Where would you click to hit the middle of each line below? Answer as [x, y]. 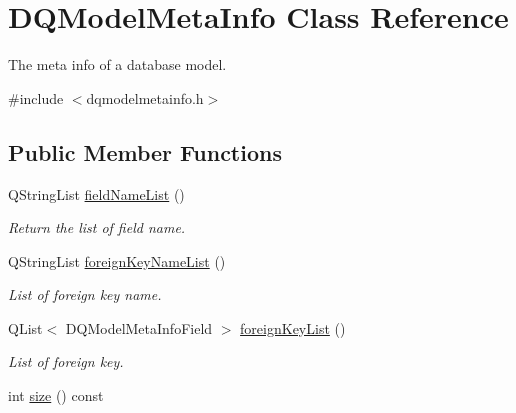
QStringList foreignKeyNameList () [117, 260]
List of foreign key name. [85, 294]
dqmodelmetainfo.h [145, 97]
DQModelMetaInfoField [139, 327]
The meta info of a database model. [117, 64]
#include [36, 97]
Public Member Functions [145, 151]
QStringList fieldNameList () [96, 193]
